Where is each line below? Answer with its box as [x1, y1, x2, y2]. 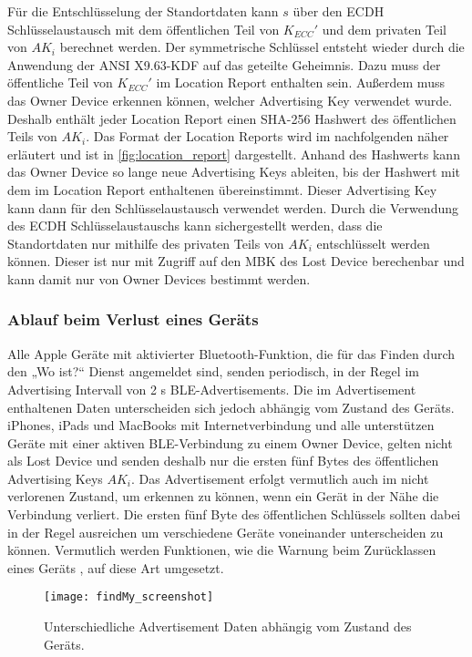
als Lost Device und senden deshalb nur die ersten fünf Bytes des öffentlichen [7, 451, 439, 470]
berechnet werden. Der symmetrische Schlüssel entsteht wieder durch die [59, 37, 465, 56]
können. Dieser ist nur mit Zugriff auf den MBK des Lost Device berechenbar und [7, 252, 465, 271]
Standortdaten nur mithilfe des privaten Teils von [7, 233, 284, 252]
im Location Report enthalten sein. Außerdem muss [156, 73, 445, 92]
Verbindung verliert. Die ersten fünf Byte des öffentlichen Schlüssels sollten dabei [7, 505, 461, 524]
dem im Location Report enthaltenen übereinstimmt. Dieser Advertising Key [7, 180, 437, 199]
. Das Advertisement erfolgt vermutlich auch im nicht [131, 468, 429, 488]
